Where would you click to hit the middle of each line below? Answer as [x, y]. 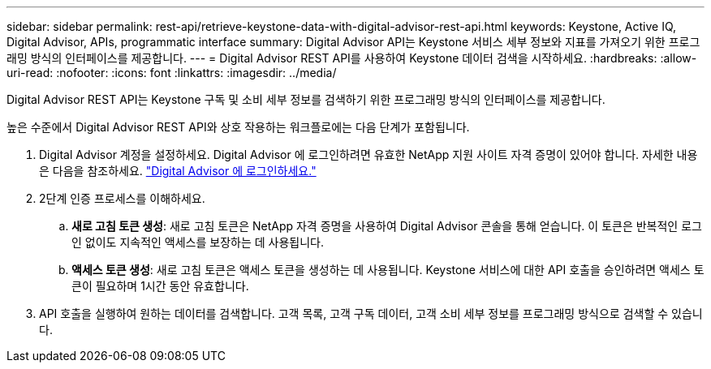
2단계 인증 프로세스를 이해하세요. [122, 198]
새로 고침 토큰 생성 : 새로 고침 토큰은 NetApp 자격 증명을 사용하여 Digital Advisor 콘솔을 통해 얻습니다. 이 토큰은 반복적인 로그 [387, 226]
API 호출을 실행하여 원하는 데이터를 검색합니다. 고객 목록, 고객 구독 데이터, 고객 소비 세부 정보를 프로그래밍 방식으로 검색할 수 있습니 [371, 313]
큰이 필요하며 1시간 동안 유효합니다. [160, 286]
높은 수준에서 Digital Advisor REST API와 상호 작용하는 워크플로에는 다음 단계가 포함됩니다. [238, 127]
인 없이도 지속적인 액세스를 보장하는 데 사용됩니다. [198, 242]
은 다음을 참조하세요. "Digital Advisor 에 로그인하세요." [178, 171]
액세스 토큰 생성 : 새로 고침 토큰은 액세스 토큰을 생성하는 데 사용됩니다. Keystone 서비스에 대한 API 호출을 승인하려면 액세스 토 [388, 270]
